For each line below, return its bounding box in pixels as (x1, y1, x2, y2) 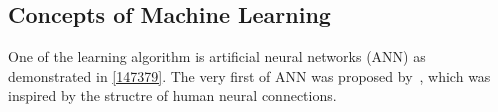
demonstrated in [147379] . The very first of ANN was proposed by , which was (8, 65, 491, 86)
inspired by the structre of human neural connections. (8, 85, 337, 106)
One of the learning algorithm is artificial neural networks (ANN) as (8, 46, 426, 67)
